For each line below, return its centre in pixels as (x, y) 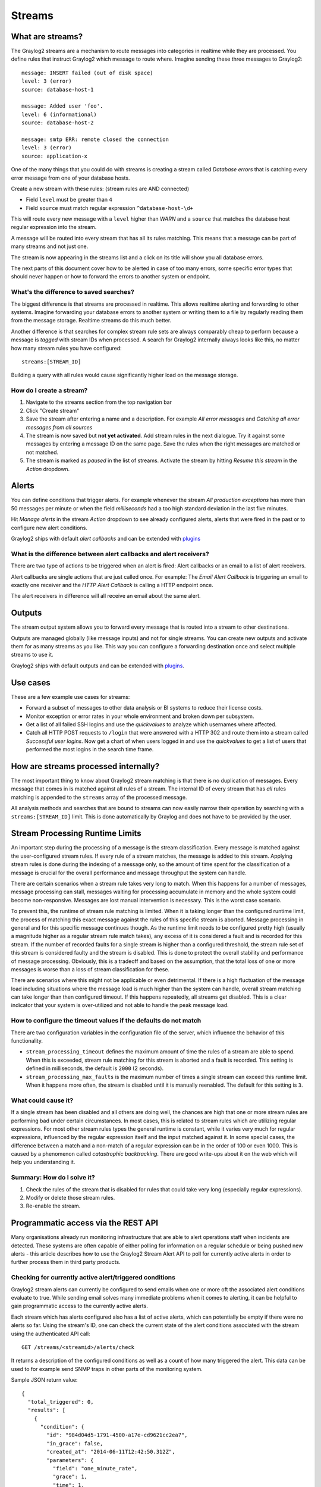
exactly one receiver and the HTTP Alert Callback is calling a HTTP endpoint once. (112, 585)
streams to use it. (32, 655)
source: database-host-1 (58, 90)
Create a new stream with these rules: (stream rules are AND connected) (100, 189)
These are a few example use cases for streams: (70, 697)
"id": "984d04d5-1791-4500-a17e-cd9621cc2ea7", (117, 1435)
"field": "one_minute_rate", (95, 1469)
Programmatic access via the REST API (85, 1223)
